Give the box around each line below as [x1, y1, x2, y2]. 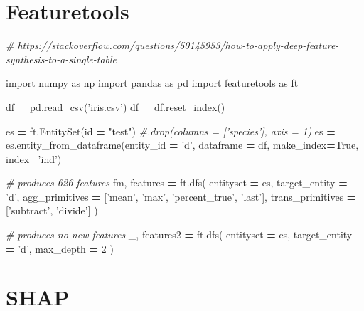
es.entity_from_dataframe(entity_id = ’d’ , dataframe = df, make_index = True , [6, 137, 359, 152]
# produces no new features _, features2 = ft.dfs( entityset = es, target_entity [6, 227, 353, 242]
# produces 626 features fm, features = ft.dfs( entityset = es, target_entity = [6, 175, 348, 190]
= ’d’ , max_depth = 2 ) [6, 241, 114, 255]
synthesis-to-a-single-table [6, 51, 117, 66]
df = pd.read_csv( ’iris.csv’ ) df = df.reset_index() [6, 99, 225, 114]
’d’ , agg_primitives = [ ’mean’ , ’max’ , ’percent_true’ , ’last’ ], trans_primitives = [6, 189, 356, 204]
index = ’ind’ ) [6, 151, 62, 166]
